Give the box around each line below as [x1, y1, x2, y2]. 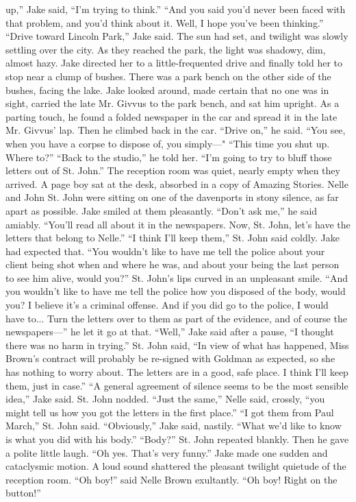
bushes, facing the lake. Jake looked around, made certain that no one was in [5, 82, 329, 97]
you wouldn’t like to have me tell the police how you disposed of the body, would [5, 284, 346, 298]
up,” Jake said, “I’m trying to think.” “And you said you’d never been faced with [5, 2, 346, 16]
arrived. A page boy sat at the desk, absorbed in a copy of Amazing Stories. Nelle [5, 176, 348, 191]
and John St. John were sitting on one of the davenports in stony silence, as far [5, 190, 339, 204]
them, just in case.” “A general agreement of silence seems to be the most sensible [5, 378, 348, 392]
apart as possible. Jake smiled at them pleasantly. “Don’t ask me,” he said [5, 203, 318, 217]
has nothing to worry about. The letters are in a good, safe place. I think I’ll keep [5, 365, 348, 379]
